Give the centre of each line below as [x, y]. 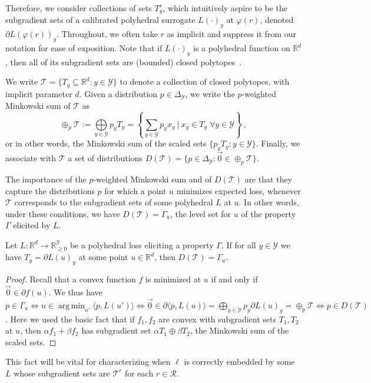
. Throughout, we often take [107, 34]
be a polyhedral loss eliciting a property [142, 244]
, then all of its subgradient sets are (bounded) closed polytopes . [124, 61]
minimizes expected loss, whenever [238, 190]
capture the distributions [50, 190]
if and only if [234, 279]
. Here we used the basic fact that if [70, 319]
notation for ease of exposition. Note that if [84, 48]
